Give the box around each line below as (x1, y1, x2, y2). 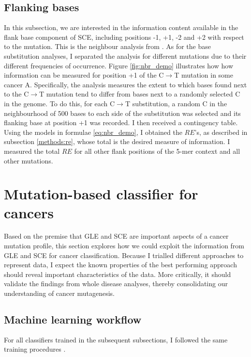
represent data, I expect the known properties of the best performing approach (4, 260, 237, 270)
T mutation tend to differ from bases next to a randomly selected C (39, 89, 240, 99)
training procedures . (4, 344, 66, 354)
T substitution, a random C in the (125, 98, 227, 108)
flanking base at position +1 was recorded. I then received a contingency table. (4, 117, 238, 128)
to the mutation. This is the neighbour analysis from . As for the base (4, 41, 211, 51)
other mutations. (4, 155, 53, 165)
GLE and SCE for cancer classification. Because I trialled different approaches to (4, 250, 244, 260)
